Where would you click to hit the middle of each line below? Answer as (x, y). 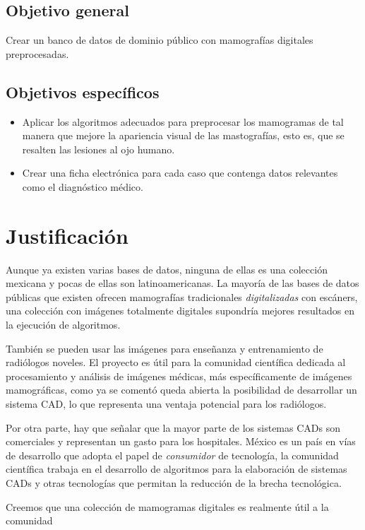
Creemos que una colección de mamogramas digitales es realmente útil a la (167, 506)
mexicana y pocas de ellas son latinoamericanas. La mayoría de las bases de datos (182, 283)
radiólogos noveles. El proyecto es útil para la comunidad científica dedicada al (176, 362)
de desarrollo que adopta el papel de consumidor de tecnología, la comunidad (172, 455)
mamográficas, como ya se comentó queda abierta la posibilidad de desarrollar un (181, 390)
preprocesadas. (37, 53)
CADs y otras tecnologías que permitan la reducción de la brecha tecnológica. (174, 483)
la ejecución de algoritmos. (63, 325)
